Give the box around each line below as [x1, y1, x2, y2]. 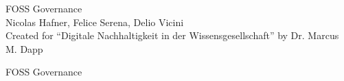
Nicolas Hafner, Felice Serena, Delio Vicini [5, 14, 184, 29]
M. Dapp [5, 41, 43, 56]
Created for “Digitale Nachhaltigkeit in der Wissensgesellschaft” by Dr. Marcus [5, 28, 339, 43]
